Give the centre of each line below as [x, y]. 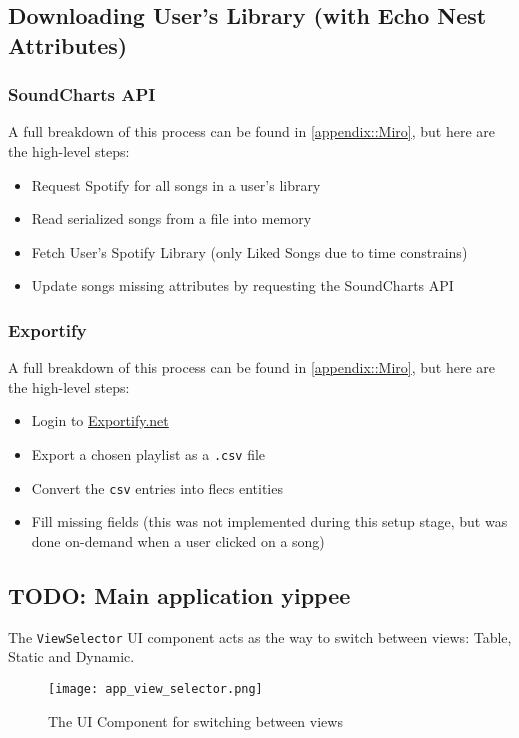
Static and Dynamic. [71, 656]
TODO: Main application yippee [179, 594]
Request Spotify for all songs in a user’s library [176, 184]
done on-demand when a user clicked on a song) [178, 540]
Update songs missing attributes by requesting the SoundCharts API [242, 285]
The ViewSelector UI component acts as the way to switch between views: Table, [260, 636]
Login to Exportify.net [100, 420]
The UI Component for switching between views [195, 720]
